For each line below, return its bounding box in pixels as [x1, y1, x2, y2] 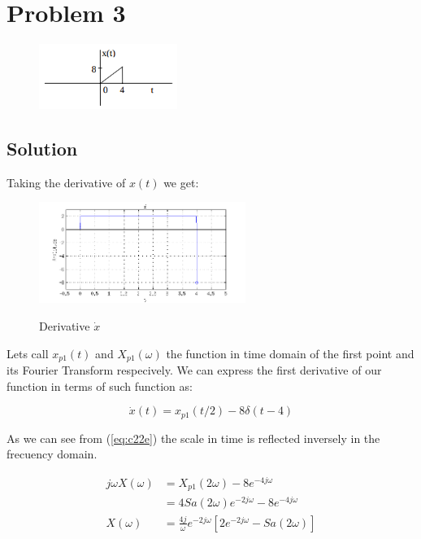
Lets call [7, 344, 49, 362]
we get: [163, 173, 199, 191]
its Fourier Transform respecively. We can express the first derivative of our [7, 361, 382, 378]
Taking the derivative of [7, 173, 126, 191]
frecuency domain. [7, 445, 98, 462]
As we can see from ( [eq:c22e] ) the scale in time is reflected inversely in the [7, 429, 380, 446]
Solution [7, 135, 78, 160]
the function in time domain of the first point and [166, 344, 414, 362]
